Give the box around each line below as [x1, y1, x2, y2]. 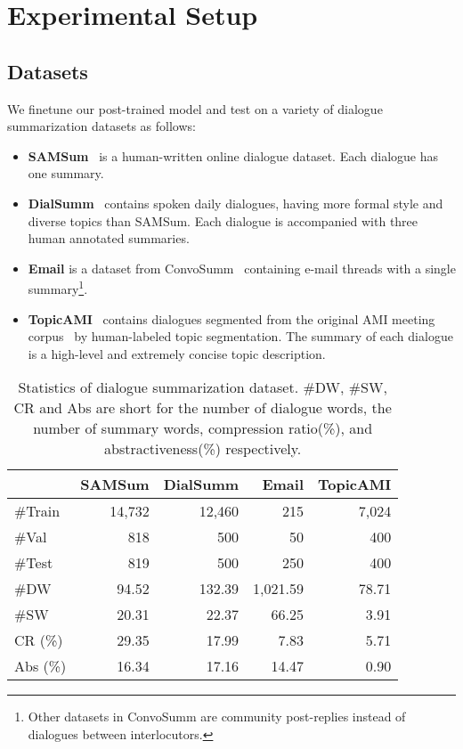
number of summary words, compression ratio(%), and [33, 418, 373, 439]
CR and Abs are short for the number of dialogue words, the [13, 397, 392, 419]
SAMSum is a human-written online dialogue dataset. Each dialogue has [28, 146, 438, 165]
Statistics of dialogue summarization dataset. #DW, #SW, [18, 377, 387, 398]
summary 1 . [28, 277, 88, 297]
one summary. [28, 164, 104, 183]
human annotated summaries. [28, 229, 190, 248]
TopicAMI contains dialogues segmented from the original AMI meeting [28, 309, 435, 328]
